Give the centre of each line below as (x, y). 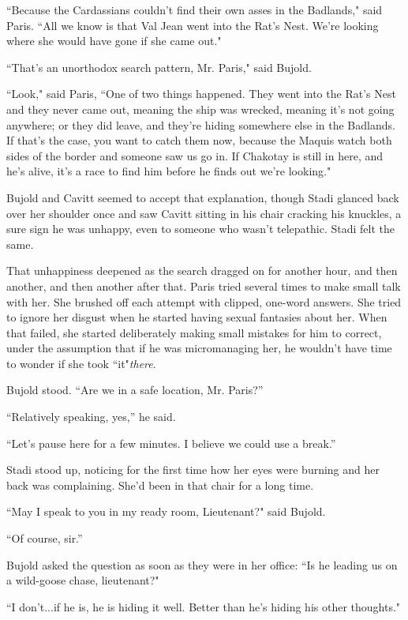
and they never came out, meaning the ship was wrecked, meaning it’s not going (200, 109)
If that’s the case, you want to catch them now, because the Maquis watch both (199, 140)
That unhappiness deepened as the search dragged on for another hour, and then (202, 271)
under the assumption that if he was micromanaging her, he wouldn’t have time (199, 348)
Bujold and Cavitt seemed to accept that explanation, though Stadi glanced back (203, 197)
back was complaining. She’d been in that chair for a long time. (160, 485)
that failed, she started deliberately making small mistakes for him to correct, (194, 332)
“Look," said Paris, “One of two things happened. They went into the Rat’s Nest (201, 94)
